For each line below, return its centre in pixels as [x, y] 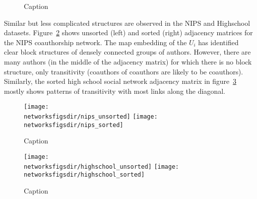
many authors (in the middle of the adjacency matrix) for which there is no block [128, 61]
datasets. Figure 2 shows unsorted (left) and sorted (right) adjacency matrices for [128, 33]
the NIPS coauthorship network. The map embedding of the [96, 42]
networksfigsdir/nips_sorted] [74, 125]
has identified [218, 42]
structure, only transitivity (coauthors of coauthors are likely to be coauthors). [124, 71]
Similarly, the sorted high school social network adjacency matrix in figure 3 [120, 81]
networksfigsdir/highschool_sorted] [84, 175]
